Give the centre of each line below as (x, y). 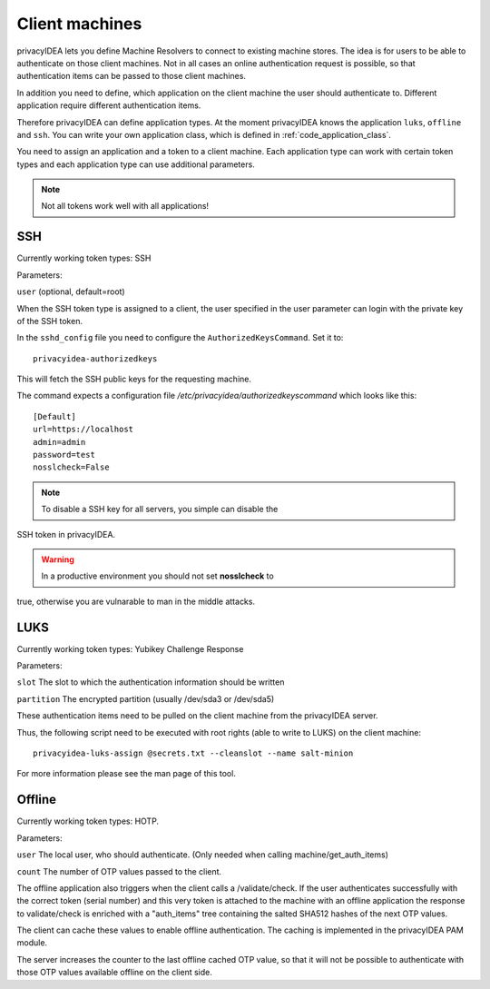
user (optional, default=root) (71, 292)
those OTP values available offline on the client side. (114, 973)
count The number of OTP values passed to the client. (119, 871)
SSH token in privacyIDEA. (66, 534)
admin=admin (59, 442)
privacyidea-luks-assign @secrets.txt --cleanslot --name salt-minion (193, 753)
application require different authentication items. (109, 105)
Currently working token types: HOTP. (88, 821)
